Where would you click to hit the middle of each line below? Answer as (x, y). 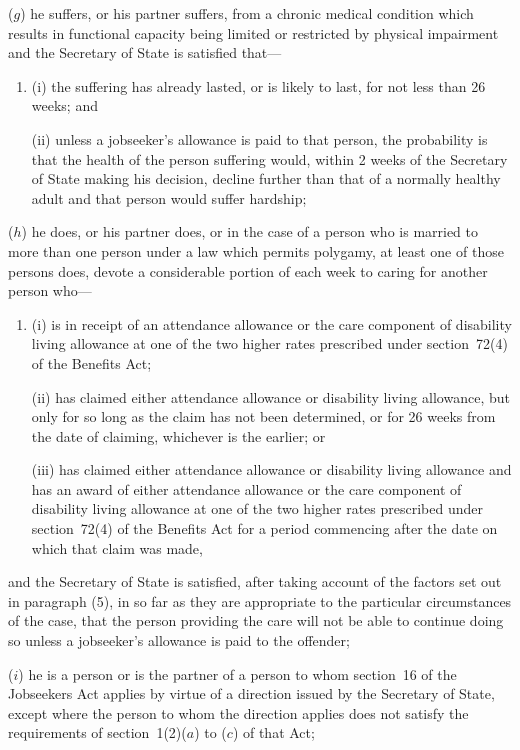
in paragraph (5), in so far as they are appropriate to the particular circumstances (260, 600)
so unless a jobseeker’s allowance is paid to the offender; (179, 640)
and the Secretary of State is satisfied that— (145, 52)
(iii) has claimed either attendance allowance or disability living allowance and (271, 469)
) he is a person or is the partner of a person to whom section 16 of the (237, 673)
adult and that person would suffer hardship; (169, 197)
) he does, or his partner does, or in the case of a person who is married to (250, 231)
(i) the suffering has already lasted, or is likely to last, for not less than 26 (258, 85)
